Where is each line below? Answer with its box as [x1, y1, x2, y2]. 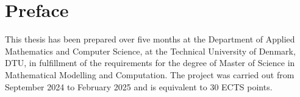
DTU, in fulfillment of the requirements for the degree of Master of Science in [5, 56, 295, 69]
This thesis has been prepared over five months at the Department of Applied [5, 33, 295, 45]
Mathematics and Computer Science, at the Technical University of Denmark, [5, 44, 296, 57]
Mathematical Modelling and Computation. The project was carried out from [5, 68, 295, 81]
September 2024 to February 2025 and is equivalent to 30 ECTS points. [5, 80, 273, 93]
